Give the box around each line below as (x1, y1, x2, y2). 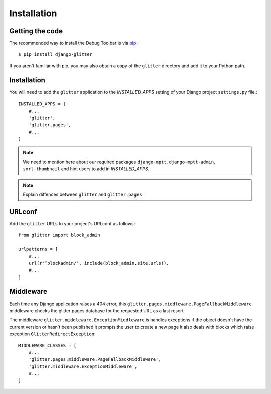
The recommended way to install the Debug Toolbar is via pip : (9, 40, 138, 46)
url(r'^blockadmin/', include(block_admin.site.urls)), (28, 260, 169, 266)
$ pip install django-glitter (18, 52, 93, 57)
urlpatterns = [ (18, 246, 58, 252)
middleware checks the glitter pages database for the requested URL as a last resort (9, 307, 184, 314)
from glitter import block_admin (18, 232, 100, 238)
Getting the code (9, 27, 63, 35)
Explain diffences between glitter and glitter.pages (23, 191, 143, 198)
